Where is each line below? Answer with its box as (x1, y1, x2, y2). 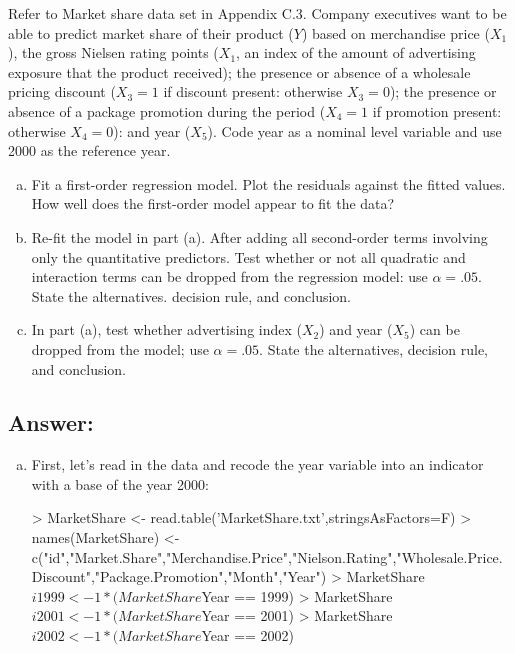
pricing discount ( (8, 81, 116, 102)
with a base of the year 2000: (31, 473, 209, 494)
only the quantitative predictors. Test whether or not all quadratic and (31, 246, 466, 267)
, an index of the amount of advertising (236, 42, 476, 63)
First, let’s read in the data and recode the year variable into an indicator (31, 454, 484, 475)
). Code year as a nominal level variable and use (207, 120, 502, 141)
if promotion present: (372, 100, 502, 121)
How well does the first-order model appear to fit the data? (31, 193, 395, 214)
